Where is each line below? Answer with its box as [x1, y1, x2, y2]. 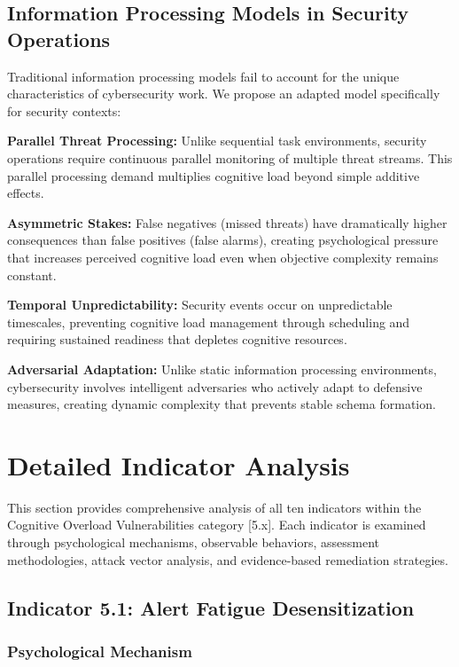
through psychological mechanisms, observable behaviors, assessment [7, 533, 379, 551]
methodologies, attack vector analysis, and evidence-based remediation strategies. [7, 550, 448, 569]
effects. [7, 184, 44, 202]
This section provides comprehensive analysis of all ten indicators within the [7, 498, 422, 516]
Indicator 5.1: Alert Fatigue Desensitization [7, 593, 415, 621]
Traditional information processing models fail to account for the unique [7, 67, 400, 85]
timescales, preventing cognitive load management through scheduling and [7, 312, 410, 331]
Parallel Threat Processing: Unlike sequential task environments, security [7, 131, 427, 150]
